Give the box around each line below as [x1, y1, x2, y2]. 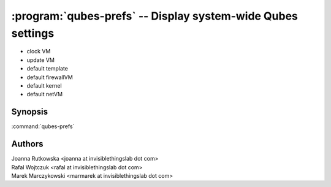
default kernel [26, 82, 62, 89]
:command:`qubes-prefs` [11, 123, 75, 130]
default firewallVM [26, 74, 73, 81]
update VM [26, 56, 55, 64]
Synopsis [11, 107, 48, 117]
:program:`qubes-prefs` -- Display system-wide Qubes [11, 9, 299, 23]
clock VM [26, 48, 51, 55]
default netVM [26, 91, 63, 98]
